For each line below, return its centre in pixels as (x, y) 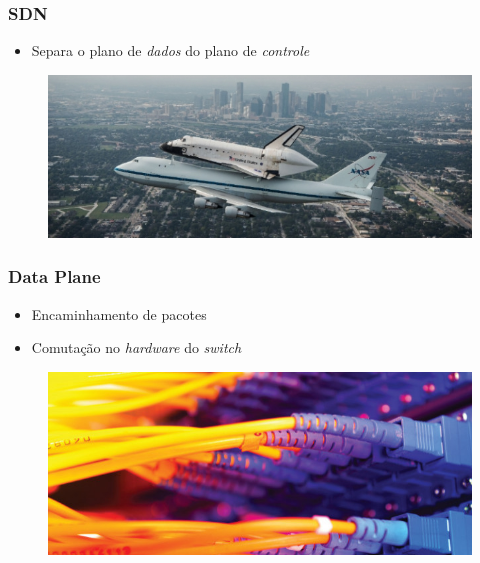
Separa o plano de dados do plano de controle (170, 50)
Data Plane (54, 276)
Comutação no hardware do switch (136, 347)
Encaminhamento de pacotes (119, 313)
